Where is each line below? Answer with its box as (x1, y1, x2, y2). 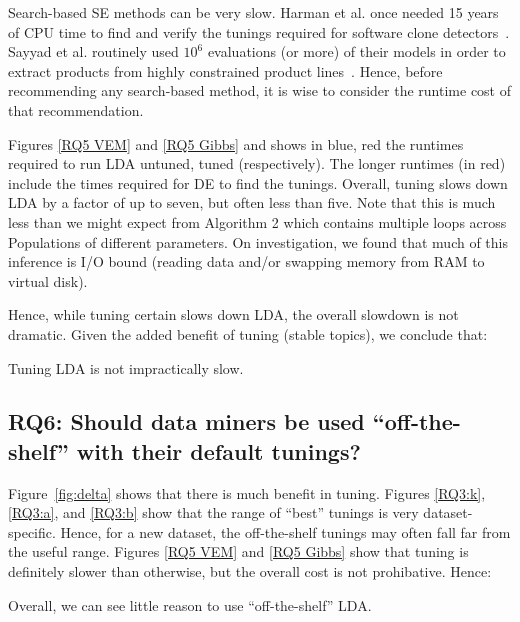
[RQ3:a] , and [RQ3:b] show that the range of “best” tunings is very (8, 502, 419, 523)
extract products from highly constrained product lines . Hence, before (8, 60, 443, 81)
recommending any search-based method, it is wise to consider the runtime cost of (8, 80, 512, 101)
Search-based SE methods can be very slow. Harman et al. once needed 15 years (8, 2, 499, 22)
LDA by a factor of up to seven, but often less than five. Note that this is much (8, 192, 496, 213)
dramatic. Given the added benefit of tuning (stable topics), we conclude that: (8, 323, 488, 344)
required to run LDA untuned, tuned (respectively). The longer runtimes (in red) (8, 153, 506, 174)
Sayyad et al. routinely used (8, 41, 179, 62)
